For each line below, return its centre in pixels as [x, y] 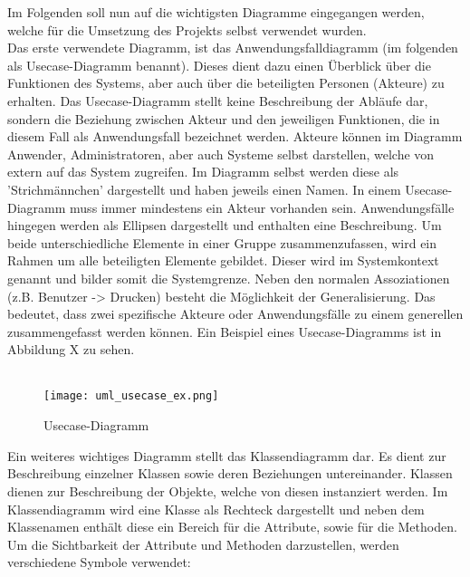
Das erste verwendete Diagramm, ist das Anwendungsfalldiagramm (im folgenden [233, 48]
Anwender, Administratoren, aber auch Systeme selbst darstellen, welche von [221, 154]
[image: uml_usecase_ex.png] [131, 396]
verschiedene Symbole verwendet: [99, 562]
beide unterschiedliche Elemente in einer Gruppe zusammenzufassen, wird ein [222, 242]
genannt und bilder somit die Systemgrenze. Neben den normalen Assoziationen [229, 278]
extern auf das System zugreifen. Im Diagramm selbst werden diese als [203, 172]
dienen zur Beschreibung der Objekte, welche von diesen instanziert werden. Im [228, 490]
